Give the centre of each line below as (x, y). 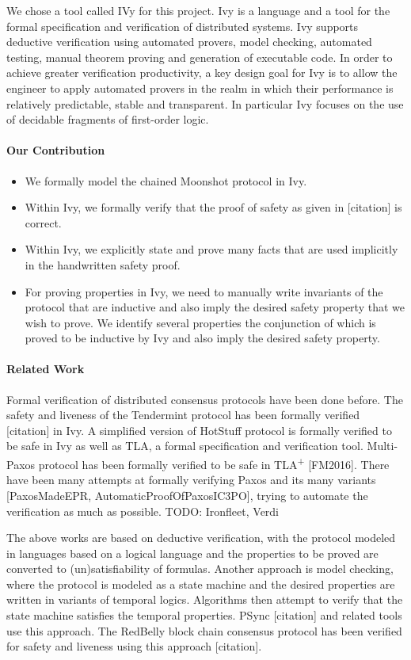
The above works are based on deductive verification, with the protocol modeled (201, 538)
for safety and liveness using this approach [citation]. (134, 646)
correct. (43, 222)
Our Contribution (56, 150)
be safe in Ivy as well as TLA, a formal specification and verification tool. (185, 446)
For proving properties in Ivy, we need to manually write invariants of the (204, 291)
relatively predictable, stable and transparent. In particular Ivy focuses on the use (205, 103)
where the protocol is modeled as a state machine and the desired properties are (201, 584)
